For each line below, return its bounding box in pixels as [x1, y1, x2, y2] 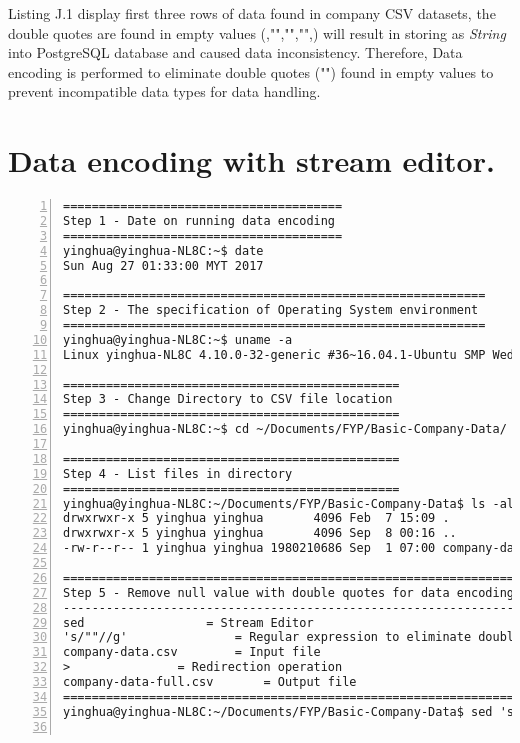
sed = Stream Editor [63, 615, 314, 630]
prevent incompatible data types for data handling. [8, 81, 321, 102]
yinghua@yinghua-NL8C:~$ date [63, 243, 264, 258]
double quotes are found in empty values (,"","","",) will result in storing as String [8, 22, 506, 43]
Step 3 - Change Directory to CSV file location [63, 392, 393, 407]
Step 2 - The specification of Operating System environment [63, 303, 479, 318]
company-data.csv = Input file [63, 645, 321, 660]
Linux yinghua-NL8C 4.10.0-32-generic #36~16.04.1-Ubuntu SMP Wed [63, 347, 515, 362]
